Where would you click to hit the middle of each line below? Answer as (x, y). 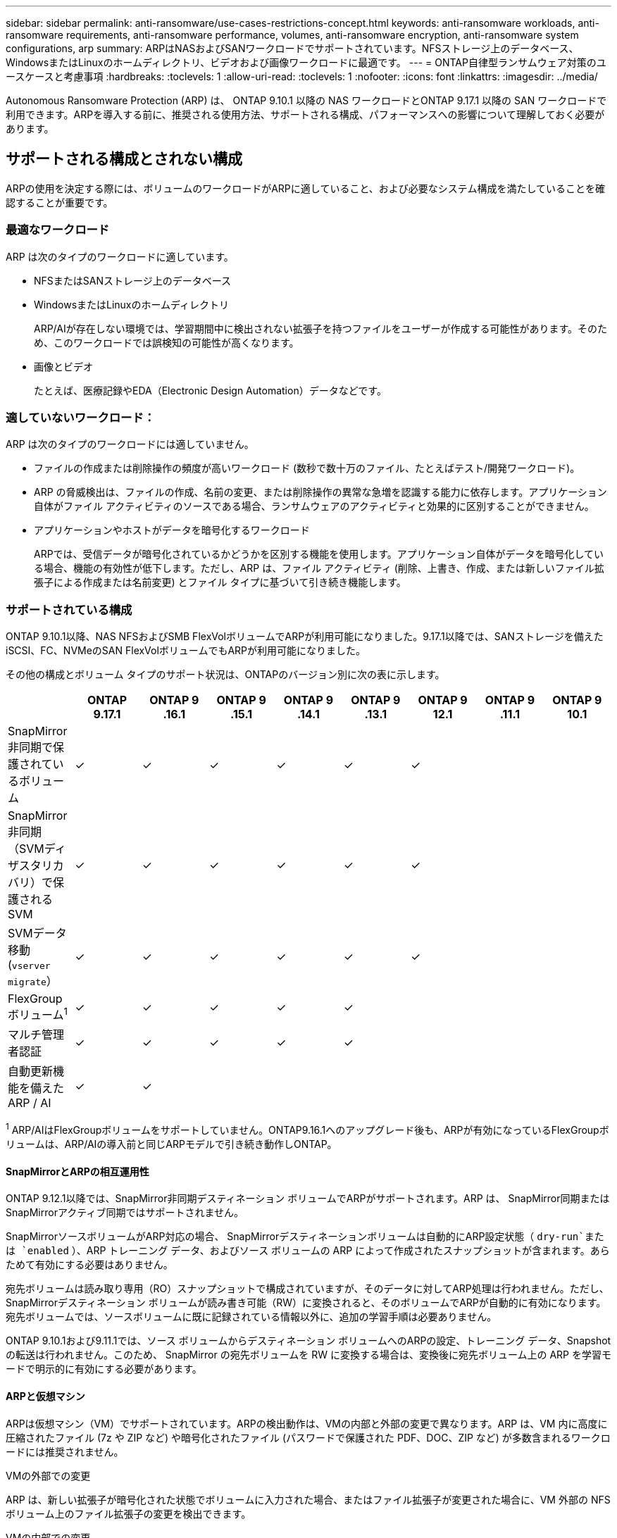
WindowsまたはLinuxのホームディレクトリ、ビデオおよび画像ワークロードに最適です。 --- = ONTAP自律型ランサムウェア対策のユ (306, 62)
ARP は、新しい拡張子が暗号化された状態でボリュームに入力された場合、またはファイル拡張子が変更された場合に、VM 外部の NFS (308, 1499)
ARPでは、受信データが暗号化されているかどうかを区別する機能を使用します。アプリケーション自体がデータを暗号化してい (319, 554)
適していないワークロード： (81, 417)
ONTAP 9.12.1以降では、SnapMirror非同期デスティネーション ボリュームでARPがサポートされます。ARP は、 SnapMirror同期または (308, 1199)
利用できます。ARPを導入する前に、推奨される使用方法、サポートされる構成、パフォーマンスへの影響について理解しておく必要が (305, 114)
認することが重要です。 (60, 202)
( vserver (29, 965)
